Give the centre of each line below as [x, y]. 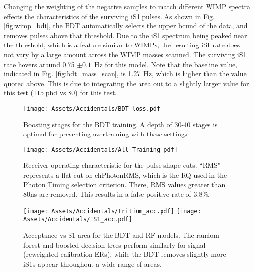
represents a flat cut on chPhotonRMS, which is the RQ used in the [125, 175]
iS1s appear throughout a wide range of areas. [92, 263]
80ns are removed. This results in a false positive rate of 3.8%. [117, 194]
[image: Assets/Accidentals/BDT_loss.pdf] [94, 108]
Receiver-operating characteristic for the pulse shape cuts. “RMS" [122, 165]
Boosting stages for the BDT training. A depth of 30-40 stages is [121, 124]
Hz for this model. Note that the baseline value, [166, 64]
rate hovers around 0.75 [39, 64]
